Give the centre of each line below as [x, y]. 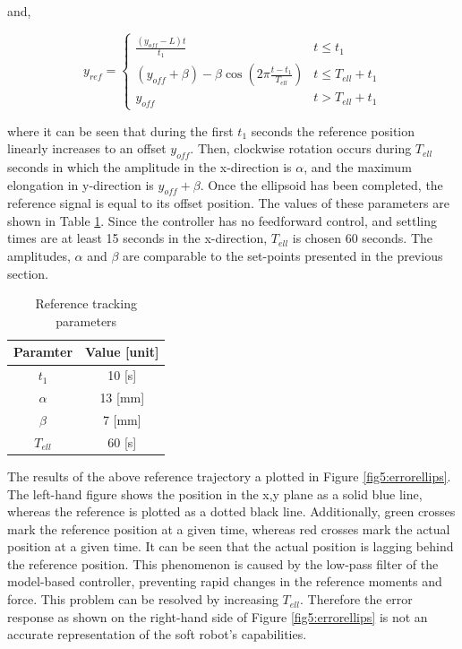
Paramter [43, 352]
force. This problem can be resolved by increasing [143, 599]
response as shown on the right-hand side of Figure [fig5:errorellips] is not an [218, 616]
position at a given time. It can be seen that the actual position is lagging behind [231, 546]
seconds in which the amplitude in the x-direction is [150, 166]
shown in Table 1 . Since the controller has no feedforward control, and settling [222, 220]
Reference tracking [86, 303]
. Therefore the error [356, 599]
